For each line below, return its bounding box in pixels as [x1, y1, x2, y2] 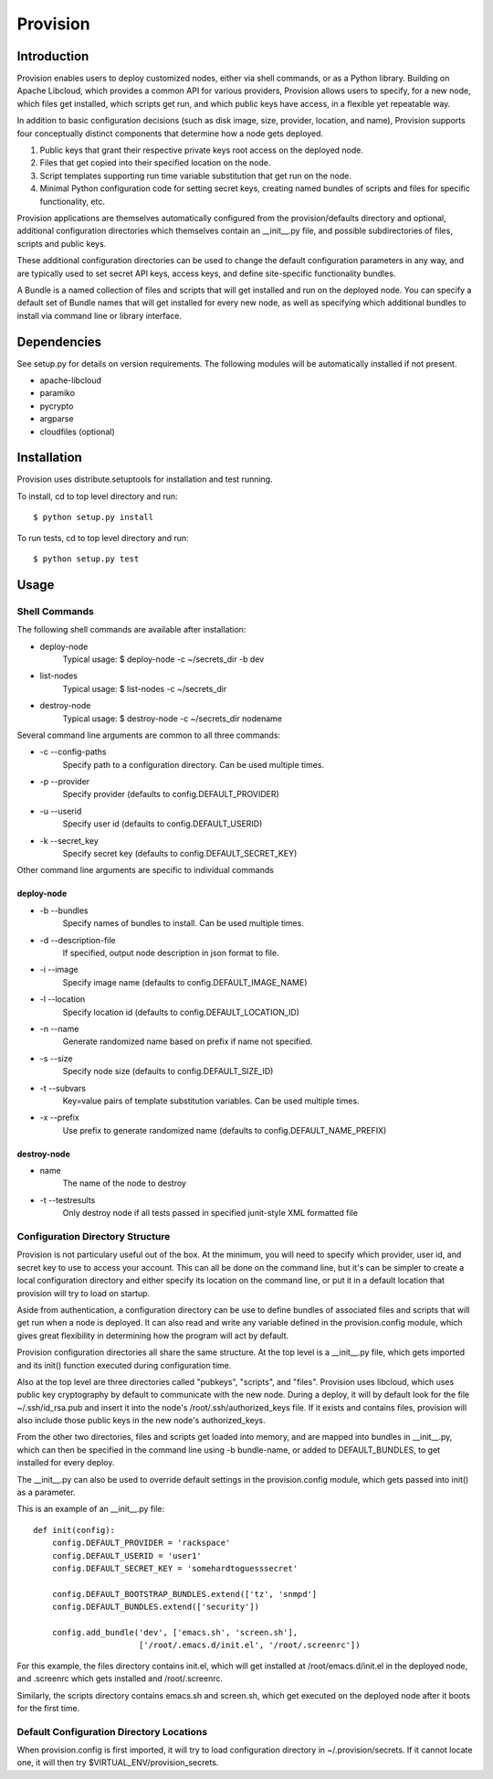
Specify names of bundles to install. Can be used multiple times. [62, 918, 305, 929]
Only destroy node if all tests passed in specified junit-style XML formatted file [62, 1208, 358, 1219]
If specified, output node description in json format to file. [62, 947, 279, 958]
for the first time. [16, 1702, 80, 1713]
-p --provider [39, 776, 90, 787]
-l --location [39, 994, 86, 1005]
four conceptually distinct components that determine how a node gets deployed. [16, 128, 324, 139]
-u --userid [39, 805, 82, 816]
